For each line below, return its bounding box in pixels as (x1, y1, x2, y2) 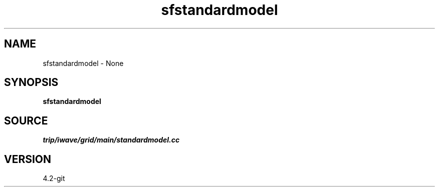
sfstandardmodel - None (43, 58, 124, 67)
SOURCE (4, 114, 48, 127)
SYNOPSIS (4, 76, 59, 89)
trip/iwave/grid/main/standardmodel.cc (43, 135, 180, 144)
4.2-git (43, 174, 65, 183)
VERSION (4, 152, 52, 165)
